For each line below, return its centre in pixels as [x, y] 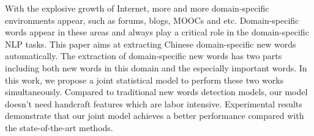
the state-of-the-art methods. [59, 127]
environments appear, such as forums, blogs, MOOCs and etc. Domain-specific [152, 20]
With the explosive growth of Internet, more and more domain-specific [137, 8]
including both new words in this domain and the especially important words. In [156, 67]
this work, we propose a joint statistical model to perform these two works [144, 80]
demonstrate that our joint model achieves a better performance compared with [155, 116]
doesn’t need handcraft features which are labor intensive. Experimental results [154, 103]
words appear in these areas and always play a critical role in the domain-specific [157, 32]
